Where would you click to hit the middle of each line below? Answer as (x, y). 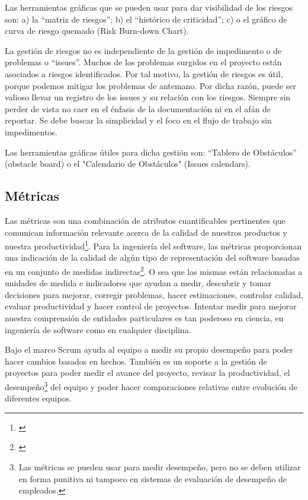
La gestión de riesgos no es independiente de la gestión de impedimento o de (143, 50)
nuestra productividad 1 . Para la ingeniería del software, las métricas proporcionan (153, 245)
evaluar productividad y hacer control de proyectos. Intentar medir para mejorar (151, 306)
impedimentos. (31, 132)
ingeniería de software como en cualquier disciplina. (98, 329)
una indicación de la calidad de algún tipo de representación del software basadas (152, 257)
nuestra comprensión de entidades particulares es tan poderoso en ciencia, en (144, 317)
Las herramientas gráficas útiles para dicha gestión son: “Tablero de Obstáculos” (151, 152)
